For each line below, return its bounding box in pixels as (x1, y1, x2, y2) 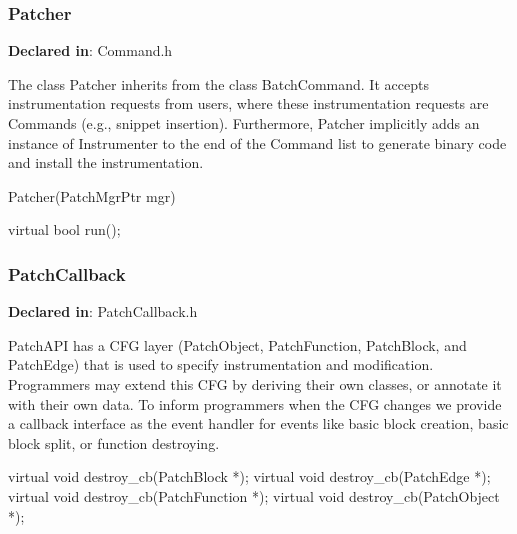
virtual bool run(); (8, 219, 121, 240)
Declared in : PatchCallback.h (8, 301, 198, 322)
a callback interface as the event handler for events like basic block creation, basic (8, 413, 509, 434)
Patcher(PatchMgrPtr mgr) (8, 185, 176, 206)
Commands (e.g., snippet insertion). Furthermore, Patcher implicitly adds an (8, 113, 480, 133)
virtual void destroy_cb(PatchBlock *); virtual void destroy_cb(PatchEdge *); (8, 466, 491, 487)
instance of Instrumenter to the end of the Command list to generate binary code (8, 132, 507, 153)
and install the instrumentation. (8, 152, 204, 173)
